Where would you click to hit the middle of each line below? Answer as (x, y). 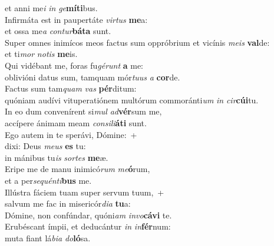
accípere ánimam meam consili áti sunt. (76, 122)
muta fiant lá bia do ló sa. (48, 237)
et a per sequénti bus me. (48, 180)
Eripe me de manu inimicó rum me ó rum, (77, 169)
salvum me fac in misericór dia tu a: (68, 203)
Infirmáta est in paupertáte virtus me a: (76, 19)
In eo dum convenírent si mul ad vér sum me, (83, 111)
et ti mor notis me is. (41, 54)
